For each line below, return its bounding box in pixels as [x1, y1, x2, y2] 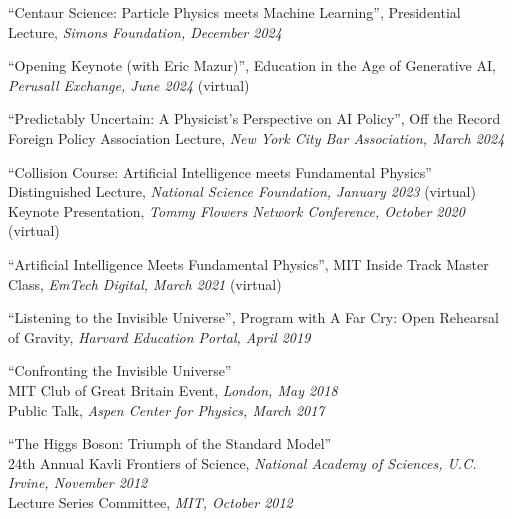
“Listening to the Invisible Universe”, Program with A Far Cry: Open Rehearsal [8, 307, 499, 328]
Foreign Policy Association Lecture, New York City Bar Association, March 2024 [8, 127, 505, 148]
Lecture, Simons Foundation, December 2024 [8, 21, 282, 42]
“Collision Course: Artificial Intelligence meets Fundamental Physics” [8, 161, 432, 182]
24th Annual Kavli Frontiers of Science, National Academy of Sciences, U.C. [8, 452, 477, 473]
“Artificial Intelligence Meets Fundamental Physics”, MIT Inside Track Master [8, 253, 489, 274]
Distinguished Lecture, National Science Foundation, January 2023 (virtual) [8, 181, 476, 202]
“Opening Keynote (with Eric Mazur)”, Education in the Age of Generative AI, [8, 55, 496, 76]
